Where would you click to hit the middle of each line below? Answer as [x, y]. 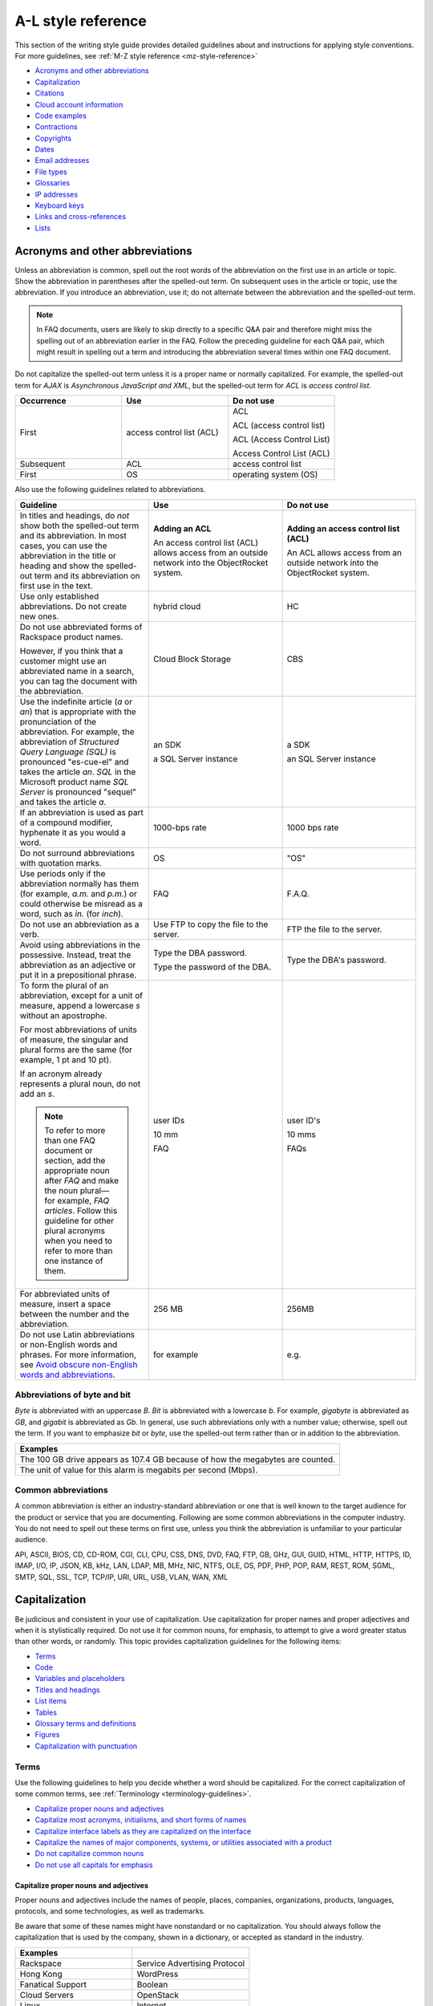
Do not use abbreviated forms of [81, 627]
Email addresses [62, 160]
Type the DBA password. [200, 952]
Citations [50, 93]
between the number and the [75, 1314]
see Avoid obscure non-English [79, 1364]
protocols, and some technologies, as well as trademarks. [110, 1911]
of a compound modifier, [66, 822]
